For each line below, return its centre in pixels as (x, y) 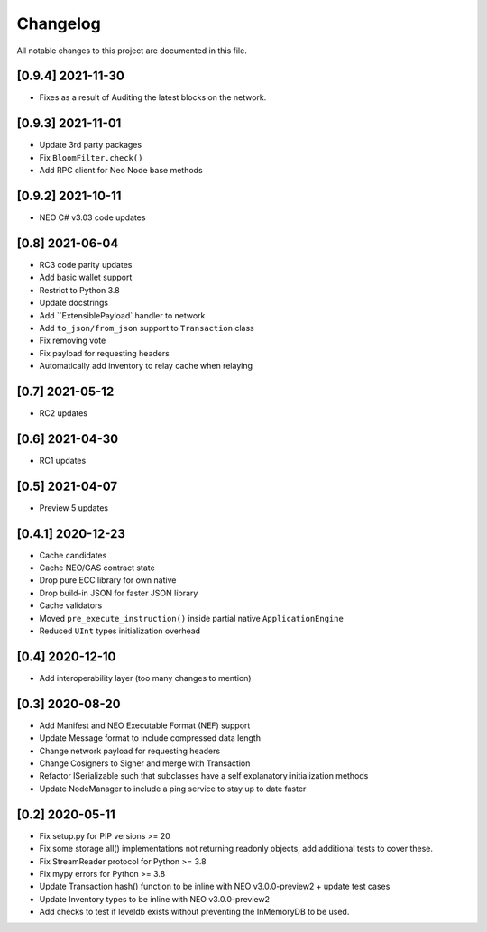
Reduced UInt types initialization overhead (120, 631)
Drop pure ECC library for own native (108, 580)
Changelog (59, 23)
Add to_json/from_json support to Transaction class (147, 328)
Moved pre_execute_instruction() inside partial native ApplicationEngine (192, 618)
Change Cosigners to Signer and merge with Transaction (145, 763)
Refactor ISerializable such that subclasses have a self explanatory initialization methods (204, 776)
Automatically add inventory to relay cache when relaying (146, 366)
